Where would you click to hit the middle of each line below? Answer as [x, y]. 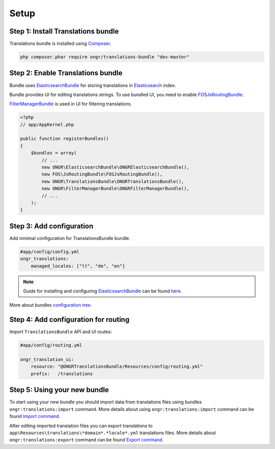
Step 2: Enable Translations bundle [66, 73]
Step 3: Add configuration [51, 226]
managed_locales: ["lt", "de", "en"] [78, 266]
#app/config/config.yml [50, 251]
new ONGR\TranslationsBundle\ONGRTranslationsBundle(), [113, 181]
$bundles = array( [54, 153]
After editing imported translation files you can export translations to [81, 426]
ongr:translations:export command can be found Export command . [87, 440]
